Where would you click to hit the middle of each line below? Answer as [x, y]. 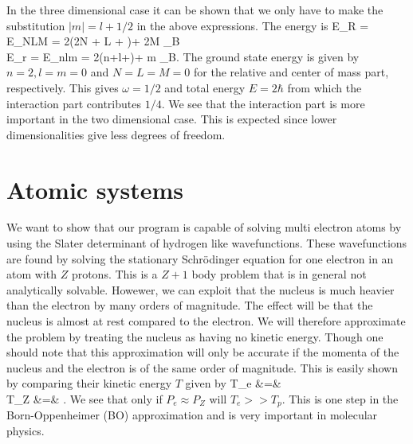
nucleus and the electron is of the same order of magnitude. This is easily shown [203, 367]
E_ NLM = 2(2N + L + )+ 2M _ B [93, 41]
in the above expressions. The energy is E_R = [253, 25]
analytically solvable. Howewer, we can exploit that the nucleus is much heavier [201, 289]
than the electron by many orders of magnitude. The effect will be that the [190, 305]
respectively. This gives [63, 87]
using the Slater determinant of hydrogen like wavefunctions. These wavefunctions [207, 243]
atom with [31, 274]
